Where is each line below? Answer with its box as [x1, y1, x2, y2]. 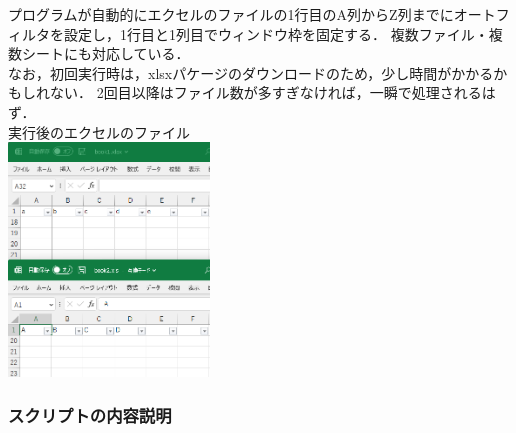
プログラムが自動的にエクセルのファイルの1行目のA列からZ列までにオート [8, 4, 496, 24]
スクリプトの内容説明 [8, 403, 172, 428]
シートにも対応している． [21, 43, 190, 64]
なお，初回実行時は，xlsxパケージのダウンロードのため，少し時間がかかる [8, 62, 494, 83]
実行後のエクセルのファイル [8, 121, 190, 142]
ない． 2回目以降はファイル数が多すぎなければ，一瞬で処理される [49, 82, 482, 103]
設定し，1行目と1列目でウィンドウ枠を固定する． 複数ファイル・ [63, 23, 489, 44]
